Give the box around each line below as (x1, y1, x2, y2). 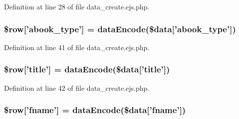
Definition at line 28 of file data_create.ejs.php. (4, 1, 150, 11)
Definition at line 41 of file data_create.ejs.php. (4, 42, 150, 52)
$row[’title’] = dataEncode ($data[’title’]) (4, 63, 170, 75)
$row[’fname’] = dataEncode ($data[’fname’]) (4, 104, 186, 116)
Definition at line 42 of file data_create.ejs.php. (4, 82, 150, 93)
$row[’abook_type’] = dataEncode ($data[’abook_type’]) (4, 22, 236, 35)
